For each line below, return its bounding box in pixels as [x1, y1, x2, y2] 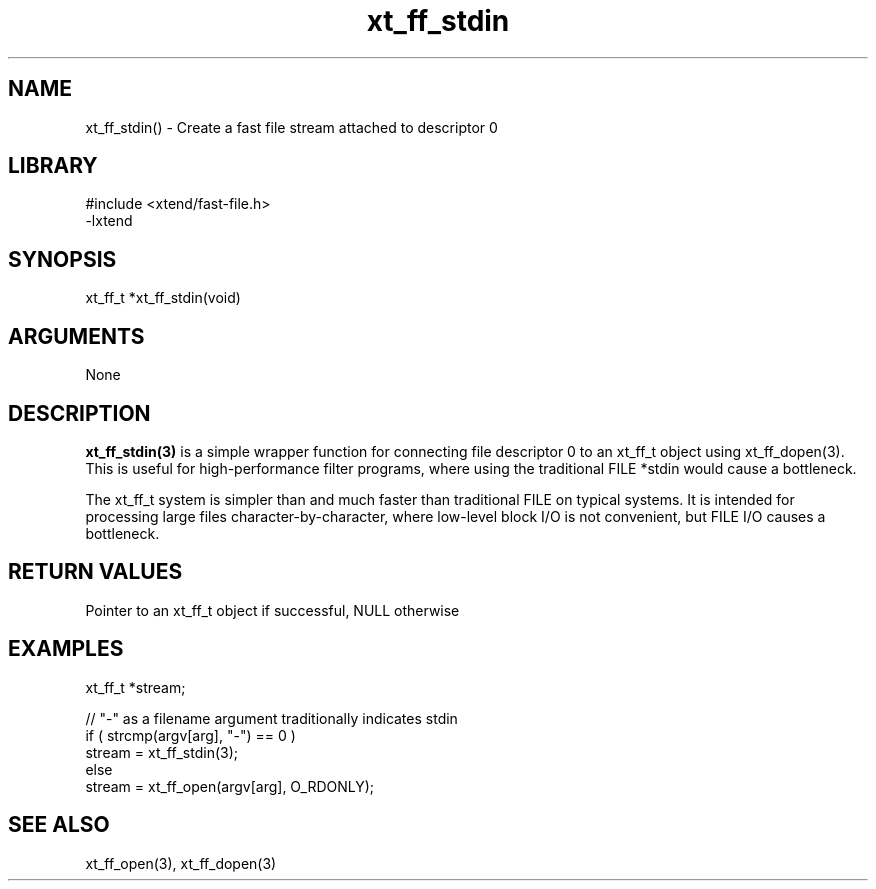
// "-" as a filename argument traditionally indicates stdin [85, 709, 458, 727]
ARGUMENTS [8, 323, 145, 349]
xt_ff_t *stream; [85, 678, 186, 696]
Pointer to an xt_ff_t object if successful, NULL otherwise [85, 601, 460, 619]
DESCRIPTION [8, 400, 151, 426]
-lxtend [85, 212, 133, 230]
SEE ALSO [8, 812, 110, 838]
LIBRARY [8, 153, 98, 179]
